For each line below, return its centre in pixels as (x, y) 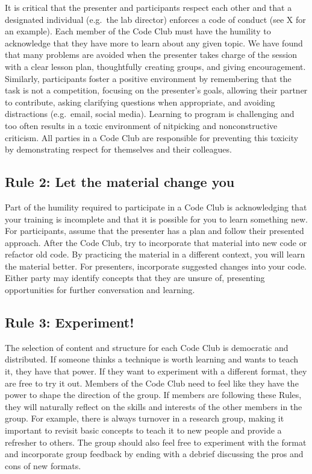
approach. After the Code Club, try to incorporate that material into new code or (156, 242)
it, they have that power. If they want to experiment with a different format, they (156, 371)
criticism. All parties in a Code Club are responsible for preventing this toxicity (152, 137)
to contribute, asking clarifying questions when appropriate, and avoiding (140, 102)
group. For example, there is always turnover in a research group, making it (145, 418)
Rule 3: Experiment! (70, 322)
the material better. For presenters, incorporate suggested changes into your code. (156, 266)
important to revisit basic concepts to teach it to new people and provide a (143, 430)
